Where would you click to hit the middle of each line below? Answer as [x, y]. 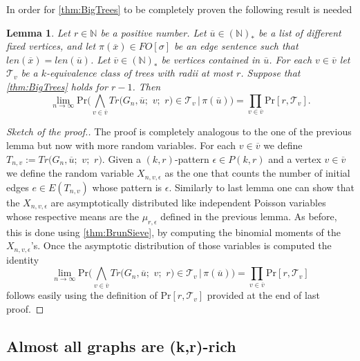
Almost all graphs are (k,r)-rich [121, 345]
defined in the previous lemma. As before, [249, 216]
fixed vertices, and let [51, 46]
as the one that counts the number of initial [257, 173]
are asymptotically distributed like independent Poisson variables [188, 202]
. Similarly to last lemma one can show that [262, 187]
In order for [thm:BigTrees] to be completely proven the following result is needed [179, 9]
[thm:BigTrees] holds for [57, 86]
